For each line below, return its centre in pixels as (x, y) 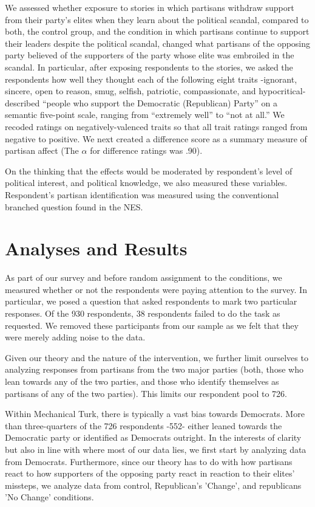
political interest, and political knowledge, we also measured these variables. (146, 183)
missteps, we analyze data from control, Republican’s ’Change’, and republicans (153, 485)
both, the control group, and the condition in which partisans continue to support (157, 31)
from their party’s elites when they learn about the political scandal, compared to (157, 19)
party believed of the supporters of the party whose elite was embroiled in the (150, 55)
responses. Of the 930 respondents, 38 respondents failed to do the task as (143, 313)
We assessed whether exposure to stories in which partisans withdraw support (150, 7)
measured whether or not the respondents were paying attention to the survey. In (156, 289)
